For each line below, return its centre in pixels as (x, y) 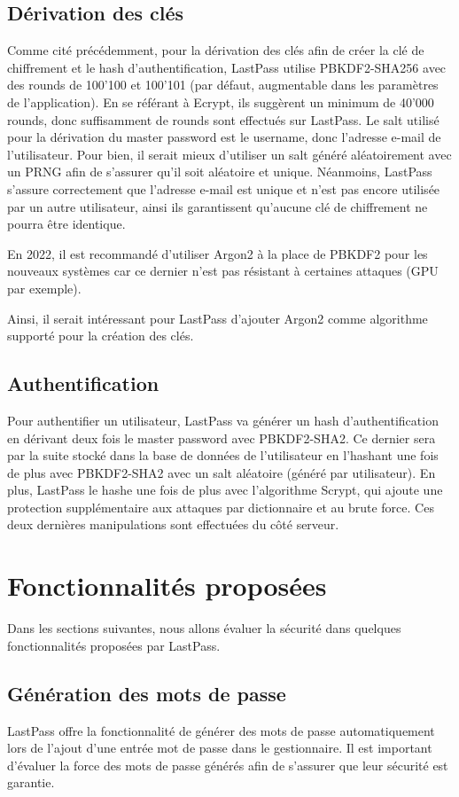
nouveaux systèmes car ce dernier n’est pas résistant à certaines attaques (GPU (223, 271)
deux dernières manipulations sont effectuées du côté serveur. (173, 524)
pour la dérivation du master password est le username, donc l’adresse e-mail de (224, 137)
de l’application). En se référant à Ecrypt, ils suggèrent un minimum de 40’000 (221, 102)
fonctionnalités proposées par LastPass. (114, 645)
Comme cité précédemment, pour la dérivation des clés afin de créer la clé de (216, 50)
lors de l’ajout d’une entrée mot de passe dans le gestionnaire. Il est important (220, 748)
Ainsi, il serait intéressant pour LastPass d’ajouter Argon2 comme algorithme (218, 318)
